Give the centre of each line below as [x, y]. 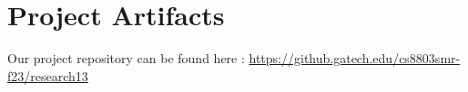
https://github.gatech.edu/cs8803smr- [355, 58]
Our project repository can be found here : [126, 58]
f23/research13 [48, 75]
